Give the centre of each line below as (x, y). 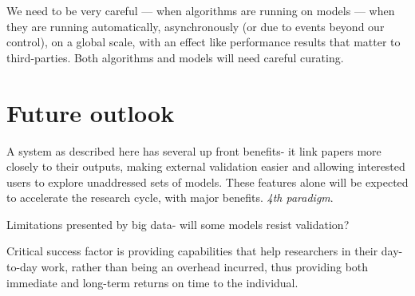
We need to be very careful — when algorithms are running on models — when (201, 10)
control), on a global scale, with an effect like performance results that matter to (204, 42)
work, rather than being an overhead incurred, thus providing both (205, 267)
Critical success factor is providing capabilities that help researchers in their (192, 251)
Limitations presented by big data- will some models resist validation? (178, 224)
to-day (22, 267)
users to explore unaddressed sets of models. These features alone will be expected (207, 182)
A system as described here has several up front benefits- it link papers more (194, 150)
